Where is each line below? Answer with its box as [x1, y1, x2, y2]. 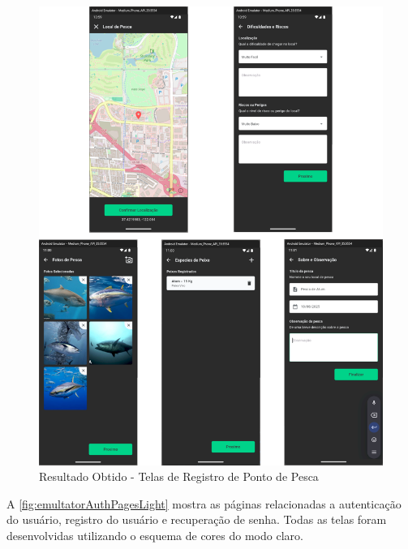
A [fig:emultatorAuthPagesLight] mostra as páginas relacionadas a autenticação [6, 495, 402, 512]
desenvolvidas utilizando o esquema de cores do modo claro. [6, 526, 303, 543]
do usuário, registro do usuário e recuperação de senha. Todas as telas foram [6, 511, 387, 528]
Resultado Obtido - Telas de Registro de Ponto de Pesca [39, 468, 319, 485]
